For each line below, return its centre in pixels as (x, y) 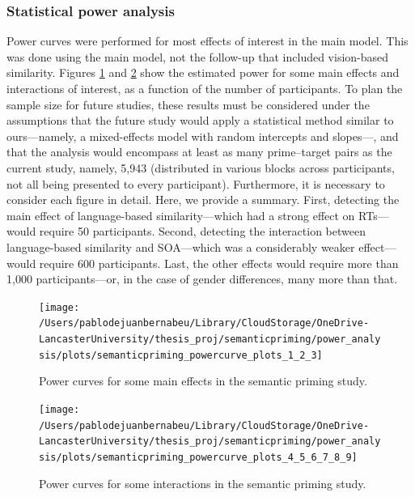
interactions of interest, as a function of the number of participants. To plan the (205, 88)
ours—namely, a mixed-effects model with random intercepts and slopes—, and (203, 136)
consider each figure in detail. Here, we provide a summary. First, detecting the (203, 200)
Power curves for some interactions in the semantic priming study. (203, 483)
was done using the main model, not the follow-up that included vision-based (198, 56)
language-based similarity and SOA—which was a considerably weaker (181, 246)
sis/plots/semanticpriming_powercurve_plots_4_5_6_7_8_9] (198, 457)
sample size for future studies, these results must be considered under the (188, 104)
